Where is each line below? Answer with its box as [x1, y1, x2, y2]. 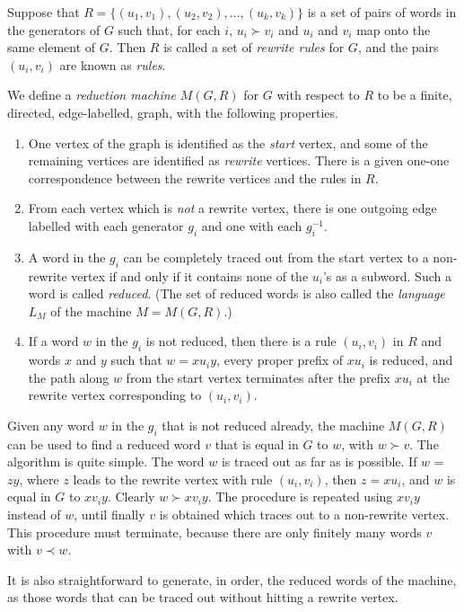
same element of [7, 38, 96, 57]
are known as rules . [59, 55, 166, 74]
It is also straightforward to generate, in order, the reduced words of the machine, [7, 570, 457, 589]
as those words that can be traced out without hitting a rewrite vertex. [7, 588, 398, 607]
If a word [28, 332, 79, 350]
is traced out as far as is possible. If [221, 452, 417, 471]
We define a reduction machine [7, 85, 177, 104]
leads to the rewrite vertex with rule [73, 469, 273, 488]
